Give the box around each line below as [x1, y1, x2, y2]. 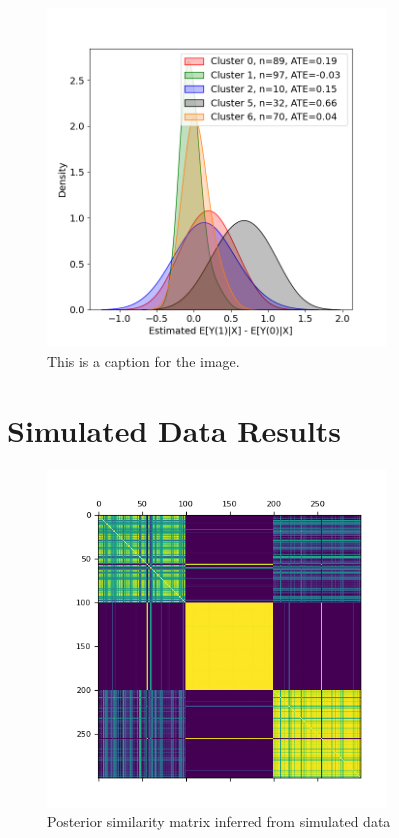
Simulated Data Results [7, 409, 342, 450]
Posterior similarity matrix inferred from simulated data [47, 811, 391, 832]
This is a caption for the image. [47, 350, 240, 371]
